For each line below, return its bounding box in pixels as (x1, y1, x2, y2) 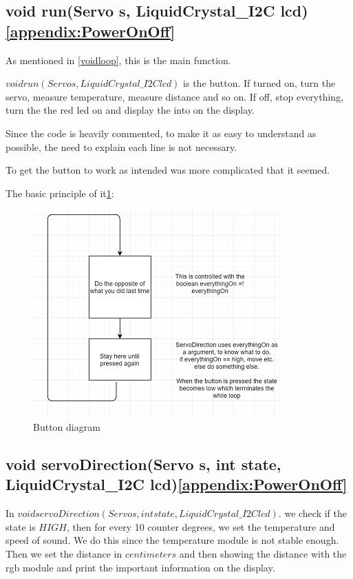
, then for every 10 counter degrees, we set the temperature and (66, 519, 335, 534)
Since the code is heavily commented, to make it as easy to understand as (6, 125, 317, 140)
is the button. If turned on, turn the (183, 76, 336, 90)
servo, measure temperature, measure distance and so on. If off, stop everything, (6, 89, 344, 103)
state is (6, 519, 36, 534)
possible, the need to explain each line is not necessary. (6, 139, 237, 154)
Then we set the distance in (6, 546, 122, 560)
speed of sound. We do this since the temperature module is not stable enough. (6, 533, 339, 547)
